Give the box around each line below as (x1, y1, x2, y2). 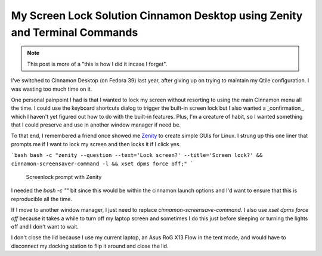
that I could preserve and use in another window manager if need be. (11, 121, 181, 128)
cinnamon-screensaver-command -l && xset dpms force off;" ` (11, 160, 194, 167)
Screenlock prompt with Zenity (26, 174, 102, 181)
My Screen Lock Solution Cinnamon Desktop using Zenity (11, 9, 303, 22)
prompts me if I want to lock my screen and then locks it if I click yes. (11, 140, 181, 147)
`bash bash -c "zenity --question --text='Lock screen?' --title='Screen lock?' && (11, 152, 263, 159)
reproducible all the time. (11, 195, 73, 202)
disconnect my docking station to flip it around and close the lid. (11, 242, 169, 249)
